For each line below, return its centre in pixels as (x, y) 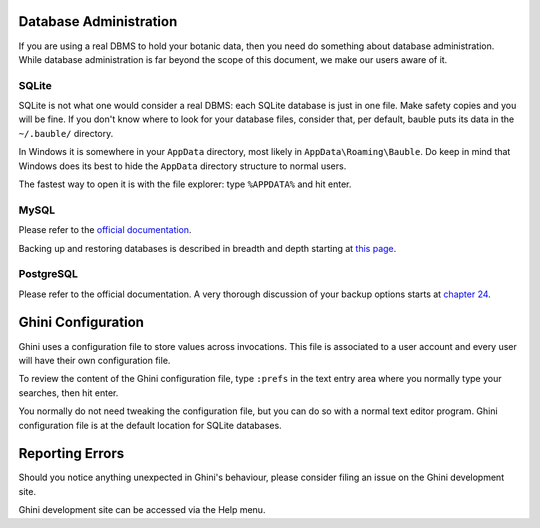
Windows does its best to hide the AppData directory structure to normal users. (182, 166)
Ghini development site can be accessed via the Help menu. (142, 510)
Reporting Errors (71, 453)
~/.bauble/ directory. (66, 133)
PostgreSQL (48, 274)
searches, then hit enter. (68, 392)
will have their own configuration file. (94, 360)
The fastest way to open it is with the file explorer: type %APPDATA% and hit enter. (185, 184)
